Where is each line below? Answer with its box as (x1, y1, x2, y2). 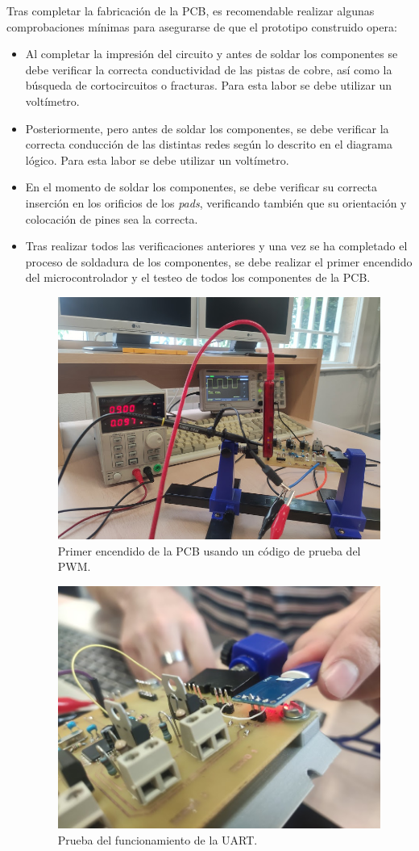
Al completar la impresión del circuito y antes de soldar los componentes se (25, 45, 398, 62)
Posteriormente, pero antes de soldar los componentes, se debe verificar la (25, 119, 389, 136)
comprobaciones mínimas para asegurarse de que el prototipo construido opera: (6, 18, 397, 35)
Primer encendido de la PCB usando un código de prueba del (57, 542, 361, 559)
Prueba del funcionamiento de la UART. (57, 831, 258, 848)
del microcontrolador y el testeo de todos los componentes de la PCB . (25, 269, 371, 286)
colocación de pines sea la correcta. (25, 210, 198, 227)
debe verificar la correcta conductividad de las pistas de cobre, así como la (25, 61, 392, 78)
